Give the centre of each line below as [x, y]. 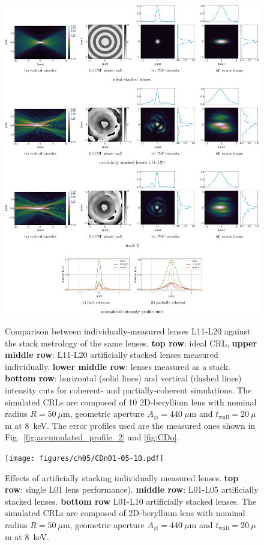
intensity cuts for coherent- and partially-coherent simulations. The [128, 390]
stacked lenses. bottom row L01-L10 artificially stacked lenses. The [131, 501]
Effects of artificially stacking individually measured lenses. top [122, 477]
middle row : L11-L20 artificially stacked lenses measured [112, 355]
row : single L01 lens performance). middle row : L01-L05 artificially [132, 489]
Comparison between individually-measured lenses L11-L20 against [128, 331]
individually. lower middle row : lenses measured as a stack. [118, 366]
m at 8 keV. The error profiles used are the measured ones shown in [130, 425]
